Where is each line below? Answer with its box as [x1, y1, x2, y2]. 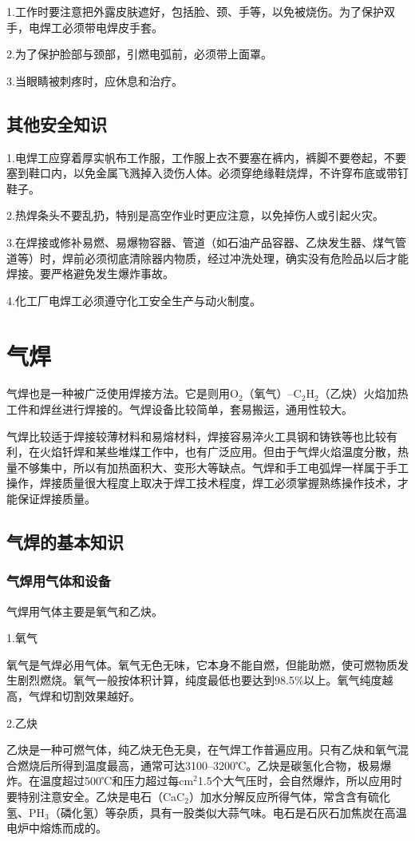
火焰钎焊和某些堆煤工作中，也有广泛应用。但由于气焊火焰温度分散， [39, 443, 397, 460]
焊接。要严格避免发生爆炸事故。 [6, 265, 174, 282]
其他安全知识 [6, 111, 107, 136]
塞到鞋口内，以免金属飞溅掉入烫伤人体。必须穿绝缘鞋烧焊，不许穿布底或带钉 [6, 165, 409, 181]
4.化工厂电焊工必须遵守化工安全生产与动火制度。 [6, 292, 261, 308]
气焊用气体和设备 [6, 571, 111, 591]
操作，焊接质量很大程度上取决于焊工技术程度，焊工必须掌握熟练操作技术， [6, 474, 397, 491]
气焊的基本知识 [6, 530, 124, 553]
